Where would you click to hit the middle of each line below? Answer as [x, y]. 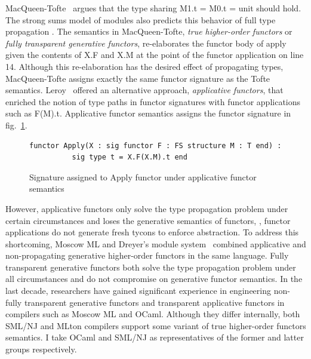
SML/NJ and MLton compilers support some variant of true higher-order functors [156, 325]
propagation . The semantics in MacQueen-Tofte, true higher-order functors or [149, 31]
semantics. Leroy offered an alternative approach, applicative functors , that [144, 90]
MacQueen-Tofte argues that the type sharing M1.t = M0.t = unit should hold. [153, 8]
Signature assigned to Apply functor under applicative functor [143, 177]
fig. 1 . [16, 125]
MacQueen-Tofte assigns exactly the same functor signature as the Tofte [138, 78]
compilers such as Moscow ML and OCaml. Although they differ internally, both [153, 314]
